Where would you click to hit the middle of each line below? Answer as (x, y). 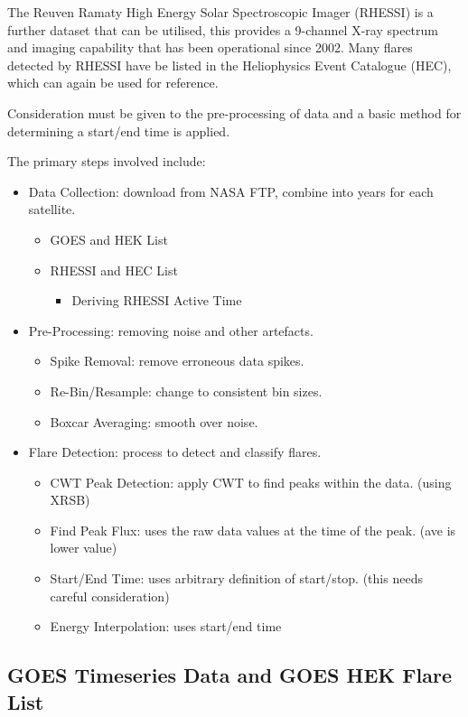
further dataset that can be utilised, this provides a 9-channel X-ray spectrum (223, 29)
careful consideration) (110, 596)
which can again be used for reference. (113, 83)
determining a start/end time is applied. (119, 130)
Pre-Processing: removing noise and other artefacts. (171, 330)
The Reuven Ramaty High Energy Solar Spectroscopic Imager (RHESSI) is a (220, 12)
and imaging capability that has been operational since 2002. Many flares (210, 47)
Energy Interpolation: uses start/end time (166, 626)
